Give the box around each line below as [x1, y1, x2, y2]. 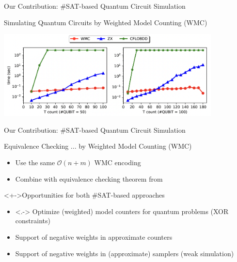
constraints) [15, 216, 50, 226]
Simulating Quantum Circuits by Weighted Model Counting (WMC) [4, 17, 207, 27]
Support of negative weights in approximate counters [15, 232, 173, 242]
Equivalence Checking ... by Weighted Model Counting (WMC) [4, 141, 192, 151]
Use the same [15, 157, 55, 168]
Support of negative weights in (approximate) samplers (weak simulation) [15, 248, 234, 258]
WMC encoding [94, 157, 141, 168]
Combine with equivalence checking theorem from [15, 173, 163, 184]
